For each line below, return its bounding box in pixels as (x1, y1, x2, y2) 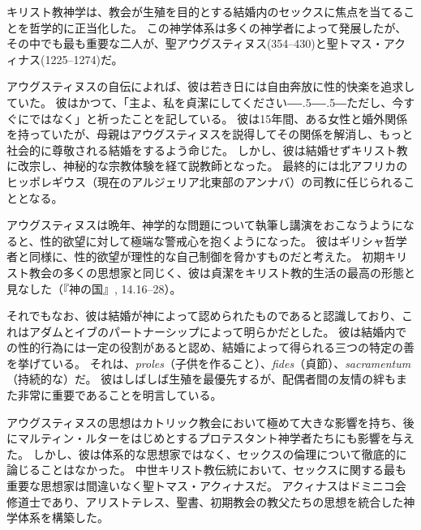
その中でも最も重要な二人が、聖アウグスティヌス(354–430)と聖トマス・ (6, 35, 384, 52)
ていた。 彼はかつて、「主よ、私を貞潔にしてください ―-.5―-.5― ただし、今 (6, 93, 404, 110)
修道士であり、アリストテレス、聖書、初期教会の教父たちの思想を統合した (6, 493, 404, 510)
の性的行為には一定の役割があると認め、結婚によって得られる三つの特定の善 (6, 339, 415, 356)
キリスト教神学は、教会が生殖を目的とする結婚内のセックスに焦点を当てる (6, 3, 404, 19)
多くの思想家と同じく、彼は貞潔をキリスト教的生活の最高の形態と (62, 263, 415, 280)
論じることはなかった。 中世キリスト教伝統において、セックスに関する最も (6, 461, 407, 478)
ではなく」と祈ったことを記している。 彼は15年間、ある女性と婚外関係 (28, 109, 408, 126)
